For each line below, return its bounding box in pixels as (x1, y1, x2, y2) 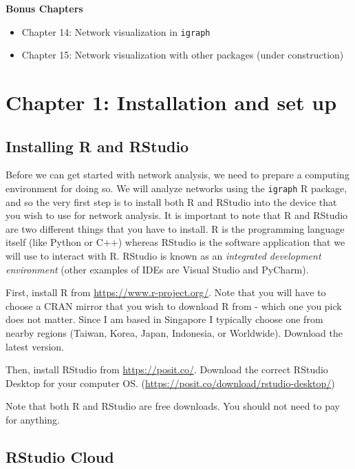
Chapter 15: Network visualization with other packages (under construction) (21, 48, 344, 62)
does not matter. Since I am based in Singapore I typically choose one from (6, 312, 323, 326)
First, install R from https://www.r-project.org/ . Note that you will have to (6, 285, 326, 300)
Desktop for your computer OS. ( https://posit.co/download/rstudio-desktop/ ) (6, 375, 335, 390)
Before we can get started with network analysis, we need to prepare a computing (6, 167, 349, 182)
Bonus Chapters (6, 1, 83, 15)
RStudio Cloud (6, 446, 114, 467)
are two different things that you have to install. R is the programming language (6, 221, 345, 236)
